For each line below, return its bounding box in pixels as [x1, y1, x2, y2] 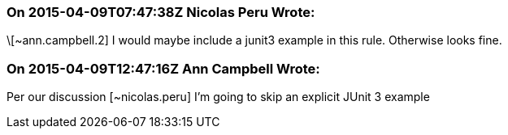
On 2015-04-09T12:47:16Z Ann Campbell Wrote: [7, 60, 320, 77]
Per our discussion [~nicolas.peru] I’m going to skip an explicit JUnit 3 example [7, 90, 430, 104]
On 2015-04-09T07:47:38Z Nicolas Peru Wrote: [7, 4, 315, 20]
